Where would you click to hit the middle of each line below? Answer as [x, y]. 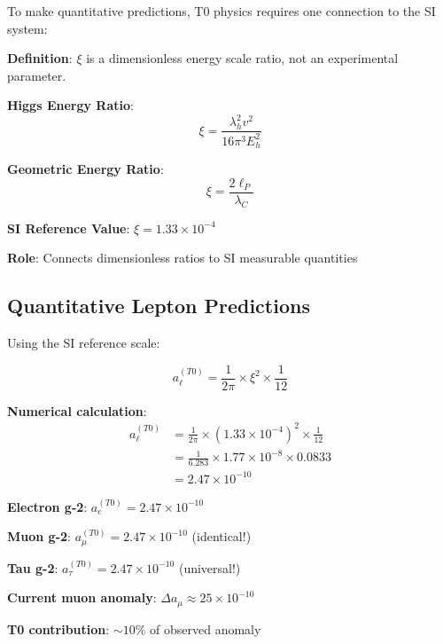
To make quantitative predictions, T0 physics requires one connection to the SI [221, 11]
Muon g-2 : [39, 536]
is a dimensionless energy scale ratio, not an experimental [242, 58]
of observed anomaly [206, 628]
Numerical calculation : [77, 410]
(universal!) [210, 567]
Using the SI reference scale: [84, 343]
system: [27, 28]
